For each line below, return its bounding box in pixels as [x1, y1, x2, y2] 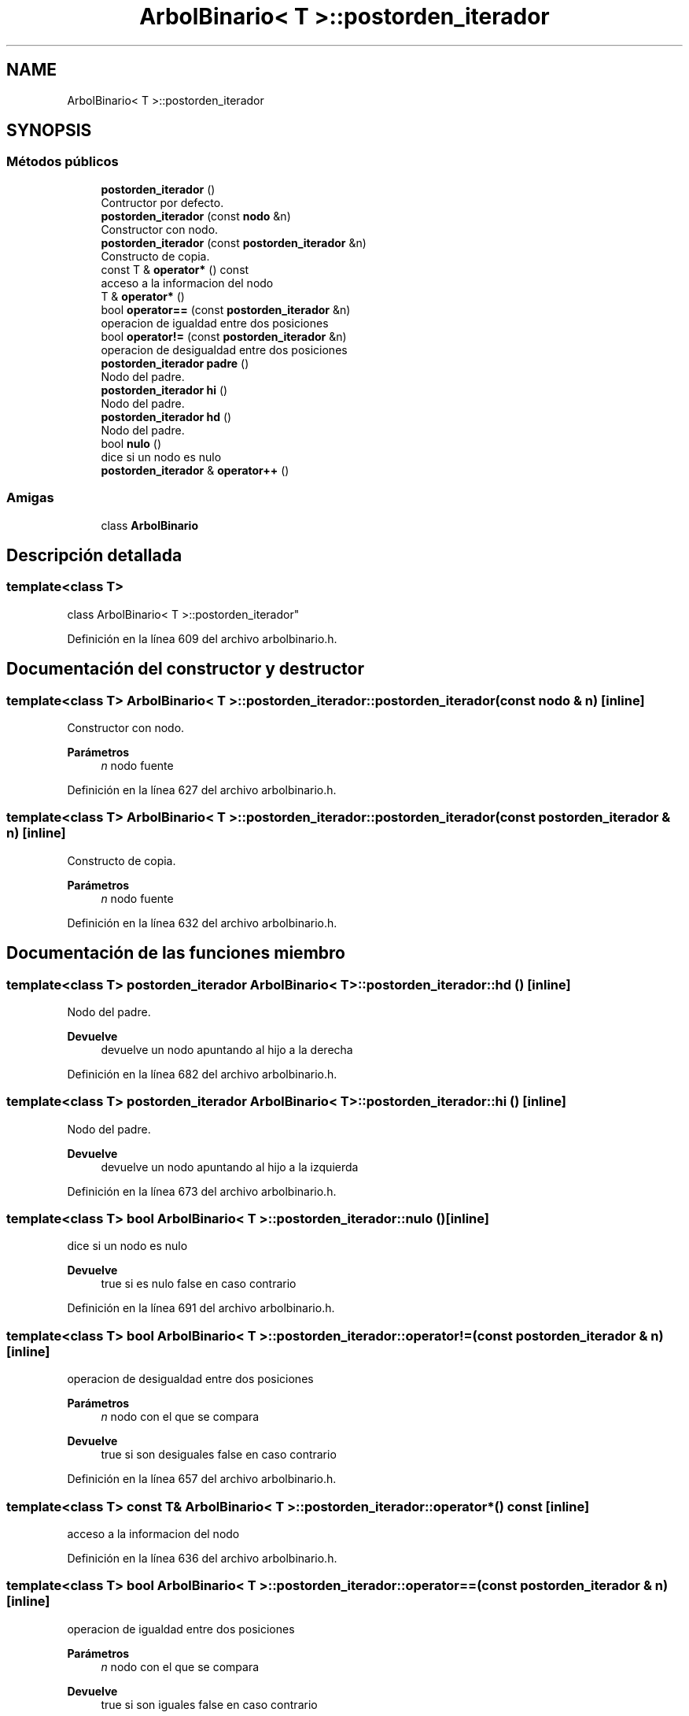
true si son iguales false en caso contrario [101, 1697, 318, 1711]
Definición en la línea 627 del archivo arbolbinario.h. [67, 783, 337, 797]
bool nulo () [101, 436, 162, 450]
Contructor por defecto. [101, 195, 224, 209]
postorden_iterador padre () [101, 356, 249, 370]
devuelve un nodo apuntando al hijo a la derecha [101, 1042, 353, 1056]
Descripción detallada [6, 545, 182, 565]
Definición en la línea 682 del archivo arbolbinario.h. [67, 1067, 337, 1081]
